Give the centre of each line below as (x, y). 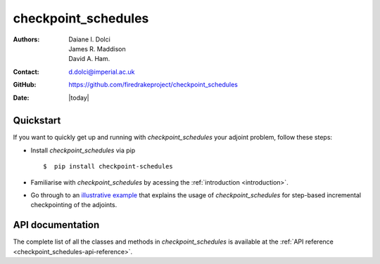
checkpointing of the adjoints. (74, 205)
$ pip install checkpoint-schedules (108, 166)
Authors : (26, 39)
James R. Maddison (97, 48)
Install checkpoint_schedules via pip (83, 150)
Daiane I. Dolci (89, 39)
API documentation (56, 225)
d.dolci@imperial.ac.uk (102, 72)
